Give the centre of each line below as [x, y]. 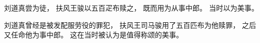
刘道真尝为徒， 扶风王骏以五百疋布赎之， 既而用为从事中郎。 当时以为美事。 [131, 8]
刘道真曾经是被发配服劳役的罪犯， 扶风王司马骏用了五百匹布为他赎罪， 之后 [130, 25]
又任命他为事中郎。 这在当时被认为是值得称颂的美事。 [94, 35]
